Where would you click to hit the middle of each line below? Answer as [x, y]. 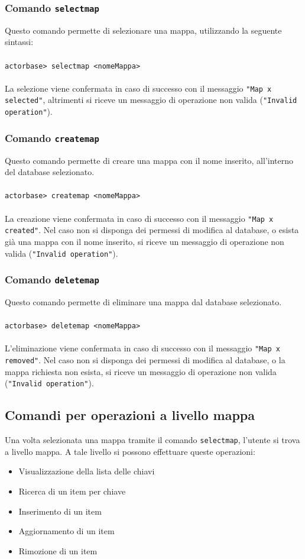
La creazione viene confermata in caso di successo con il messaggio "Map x [139, 218]
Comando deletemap [52, 279]
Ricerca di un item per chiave [72, 491]
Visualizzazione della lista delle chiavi [87, 471]
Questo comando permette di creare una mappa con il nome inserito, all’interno [149, 160]
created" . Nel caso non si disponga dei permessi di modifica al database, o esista [152, 230]
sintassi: [19, 42]
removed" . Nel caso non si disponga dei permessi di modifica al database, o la [145, 360]
